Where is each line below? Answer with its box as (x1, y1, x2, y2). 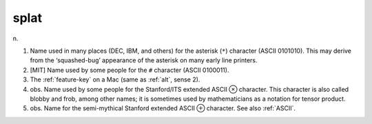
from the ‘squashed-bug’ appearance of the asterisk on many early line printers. (30, 56, 258, 64)
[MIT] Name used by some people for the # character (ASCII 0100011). (30, 66, 229, 74)
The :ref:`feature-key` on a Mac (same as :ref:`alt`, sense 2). (30, 75, 200, 84)
